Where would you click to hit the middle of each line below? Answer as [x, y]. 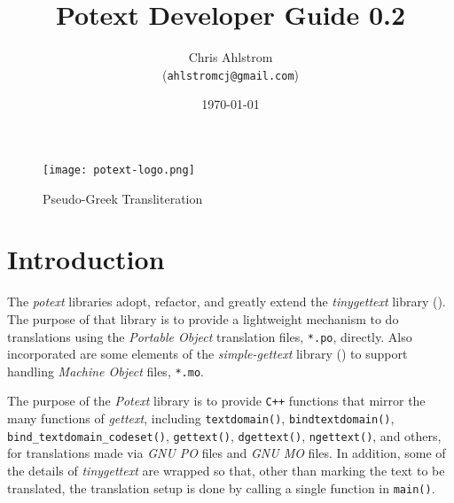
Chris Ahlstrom [231, 57]
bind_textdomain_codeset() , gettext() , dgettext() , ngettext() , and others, [224, 435]
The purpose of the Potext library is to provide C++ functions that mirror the [216, 401]
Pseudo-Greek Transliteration [123, 198]
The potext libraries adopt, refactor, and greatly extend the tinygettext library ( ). [227, 302]
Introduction [86, 259]
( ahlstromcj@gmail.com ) [231, 74]
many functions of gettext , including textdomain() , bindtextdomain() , [201, 418]
